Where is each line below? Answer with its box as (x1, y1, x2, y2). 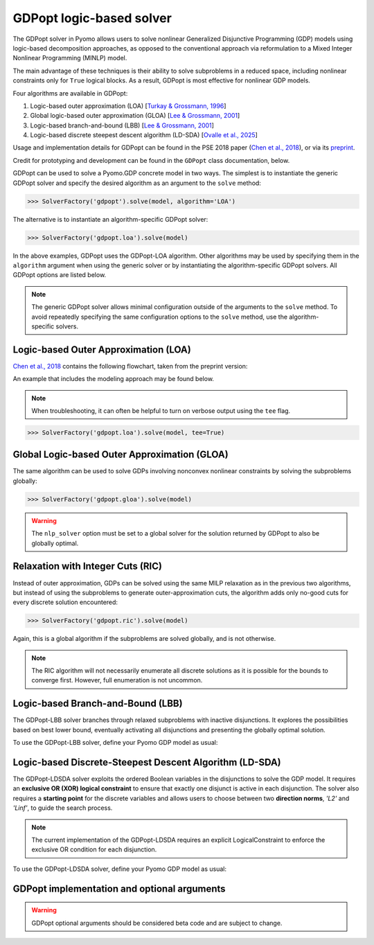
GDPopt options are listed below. (12, 271, 107, 279)
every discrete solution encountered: (12, 598, 118, 606)
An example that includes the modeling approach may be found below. (12, 375, 215, 383)
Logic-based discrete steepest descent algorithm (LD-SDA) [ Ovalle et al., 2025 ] (30, 131, 258, 139)
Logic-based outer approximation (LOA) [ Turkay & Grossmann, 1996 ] (30, 101, 226, 110)
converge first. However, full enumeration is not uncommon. (31, 676, 203, 685)
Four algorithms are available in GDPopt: (12, 89, 128, 97)
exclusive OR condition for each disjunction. (31, 845, 157, 854)
